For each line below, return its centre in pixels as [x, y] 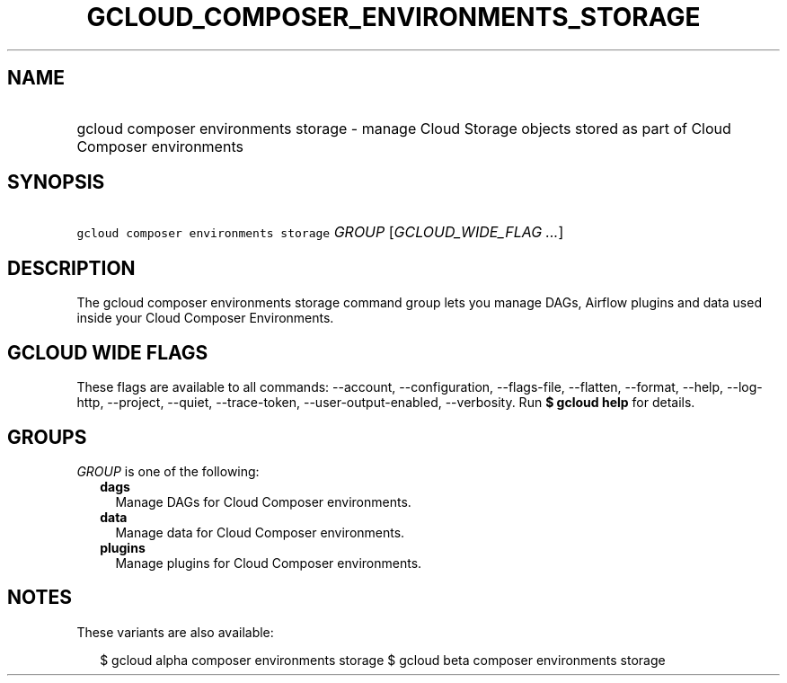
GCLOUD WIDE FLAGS [108, 352]
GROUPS [47, 437]
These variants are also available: [175, 632]
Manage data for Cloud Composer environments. [260, 532]
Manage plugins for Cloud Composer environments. [269, 563]
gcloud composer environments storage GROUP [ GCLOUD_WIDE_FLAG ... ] [320, 232]
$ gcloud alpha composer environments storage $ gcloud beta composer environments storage [383, 660]
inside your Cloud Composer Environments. [205, 318]
